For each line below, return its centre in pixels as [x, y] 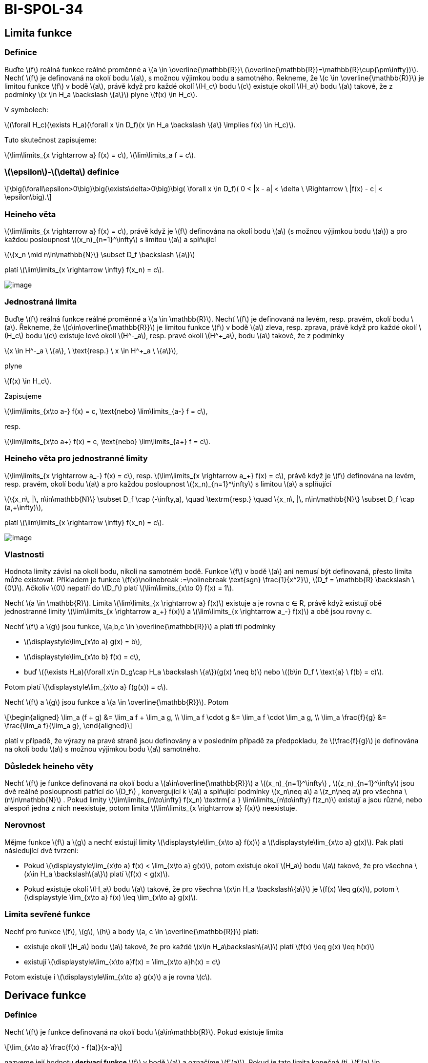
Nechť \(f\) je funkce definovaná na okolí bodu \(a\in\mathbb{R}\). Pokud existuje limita [144, 1032]
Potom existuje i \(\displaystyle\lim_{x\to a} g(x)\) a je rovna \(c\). [108, 977]
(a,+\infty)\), [24, 507]
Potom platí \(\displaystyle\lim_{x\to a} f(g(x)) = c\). [86, 687]
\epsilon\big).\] [28, 197]
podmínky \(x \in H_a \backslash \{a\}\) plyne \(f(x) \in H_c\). [101, 94]
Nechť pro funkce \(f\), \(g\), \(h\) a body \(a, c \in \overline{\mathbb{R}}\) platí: [132, 931]
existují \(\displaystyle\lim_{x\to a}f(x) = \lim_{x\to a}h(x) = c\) [122, 961]
